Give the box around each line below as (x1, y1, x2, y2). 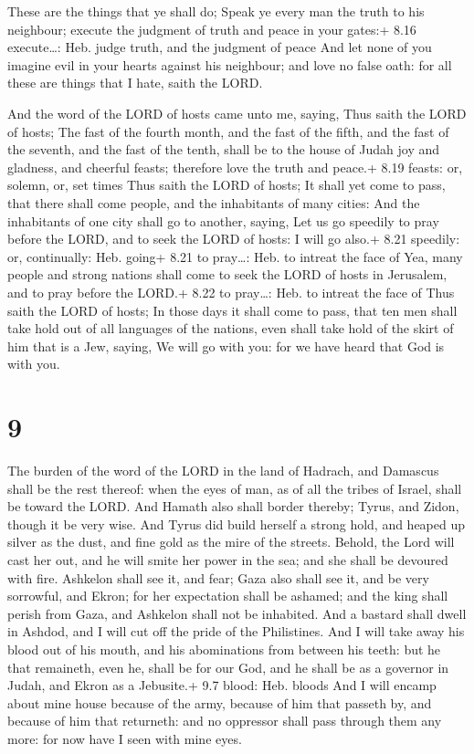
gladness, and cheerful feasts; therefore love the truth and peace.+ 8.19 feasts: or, (7, 157, 463, 176)
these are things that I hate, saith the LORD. (7, 73, 263, 92)
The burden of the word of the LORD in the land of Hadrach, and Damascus (7, 461, 439, 479)
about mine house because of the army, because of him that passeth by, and (7, 693, 432, 712)
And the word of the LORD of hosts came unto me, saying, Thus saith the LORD (7, 103, 467, 122)
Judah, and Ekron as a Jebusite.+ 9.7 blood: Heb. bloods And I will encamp (7, 675, 437, 695)
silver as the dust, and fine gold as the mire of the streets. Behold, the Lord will (7, 532, 455, 551)
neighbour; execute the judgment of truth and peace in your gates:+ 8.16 (7, 19, 416, 38)
